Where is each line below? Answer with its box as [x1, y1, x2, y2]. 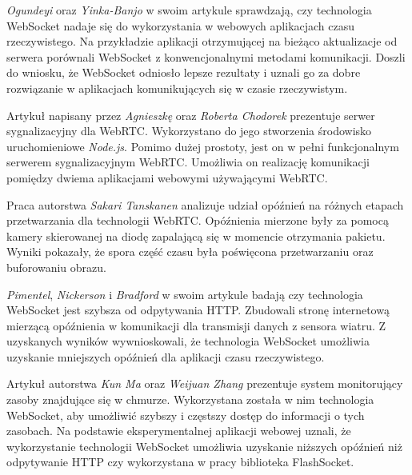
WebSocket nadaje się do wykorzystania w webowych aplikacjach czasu [6, 17, 355, 34]
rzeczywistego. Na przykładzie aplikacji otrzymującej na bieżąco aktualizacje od [6, 33, 398, 50]
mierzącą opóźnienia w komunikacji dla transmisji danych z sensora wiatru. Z [6, 317, 386, 333]
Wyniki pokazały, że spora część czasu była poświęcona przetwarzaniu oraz [6, 243, 374, 260]
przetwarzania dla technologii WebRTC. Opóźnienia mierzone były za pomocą [6, 212, 389, 229]
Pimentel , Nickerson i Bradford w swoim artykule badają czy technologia [6, 285, 363, 302]
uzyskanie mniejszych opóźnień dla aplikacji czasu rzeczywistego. [6, 348, 325, 365]
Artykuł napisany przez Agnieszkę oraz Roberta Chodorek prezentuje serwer [6, 106, 375, 123]
